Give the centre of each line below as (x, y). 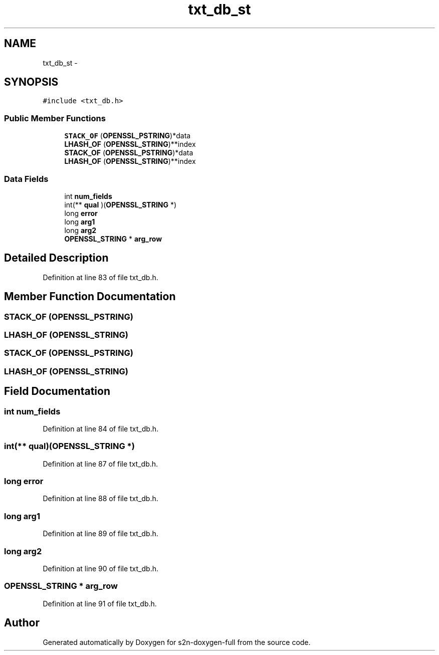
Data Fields (26, 179)
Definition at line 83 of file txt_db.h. (100, 277)
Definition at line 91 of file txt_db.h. (100, 603)
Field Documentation (57, 391)
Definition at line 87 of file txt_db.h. (100, 464)
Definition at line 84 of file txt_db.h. (101, 428)
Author (22, 623)
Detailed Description (56, 258)
